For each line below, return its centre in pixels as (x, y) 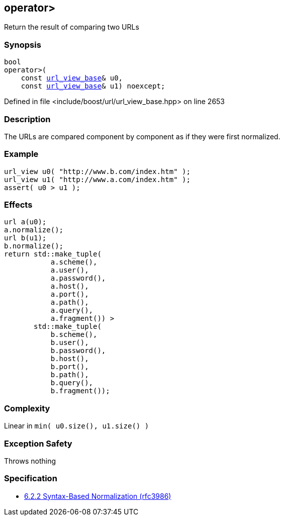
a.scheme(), (74, 262)
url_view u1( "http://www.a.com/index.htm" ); (97, 179)
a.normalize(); (34, 230)
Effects (18, 205)
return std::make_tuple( (53, 254)
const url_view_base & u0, (72, 78)
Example (21, 154)
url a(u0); (25, 222)
